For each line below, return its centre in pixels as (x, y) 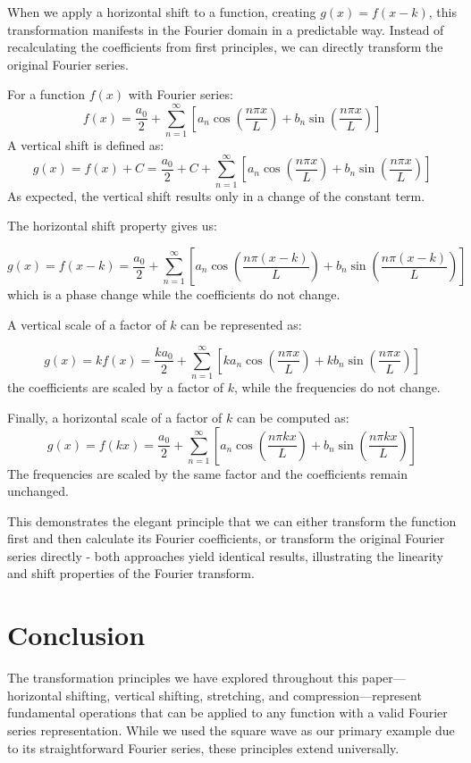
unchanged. (38, 491)
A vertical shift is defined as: (86, 145)
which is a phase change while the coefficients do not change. (174, 294)
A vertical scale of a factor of (87, 324)
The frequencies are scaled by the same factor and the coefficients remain (207, 473)
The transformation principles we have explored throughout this (183, 678)
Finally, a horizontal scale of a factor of (115, 417)
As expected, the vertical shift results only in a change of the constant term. (216, 195)
